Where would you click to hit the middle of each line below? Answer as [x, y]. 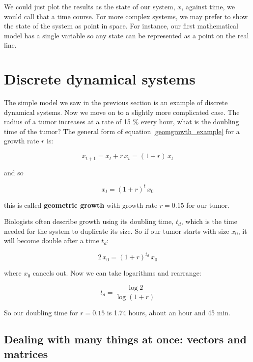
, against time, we [208, 6]
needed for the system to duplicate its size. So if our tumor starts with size [117, 231]
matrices [26, 353]
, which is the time [209, 221]
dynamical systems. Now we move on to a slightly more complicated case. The [122, 112]
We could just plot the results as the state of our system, [90, 6]
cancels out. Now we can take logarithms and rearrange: [117, 273]
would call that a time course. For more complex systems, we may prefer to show [126, 16]
